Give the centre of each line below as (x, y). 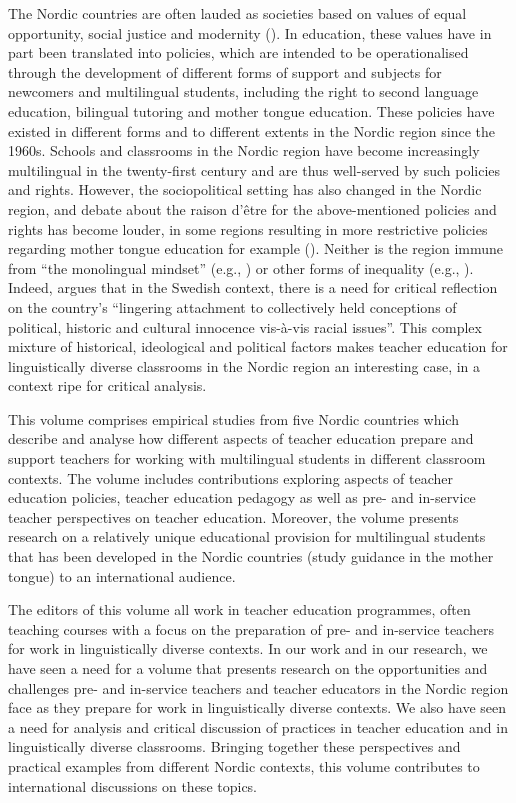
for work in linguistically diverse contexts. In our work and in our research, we (248, 648)
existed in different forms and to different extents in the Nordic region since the (251, 130)
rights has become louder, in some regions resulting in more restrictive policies (248, 228)
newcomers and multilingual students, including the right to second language (243, 91)
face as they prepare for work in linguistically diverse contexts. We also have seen (257, 707)
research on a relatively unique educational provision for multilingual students (247, 536)
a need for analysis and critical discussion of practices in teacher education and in (258, 726)
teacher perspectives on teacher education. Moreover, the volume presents (233, 516)
